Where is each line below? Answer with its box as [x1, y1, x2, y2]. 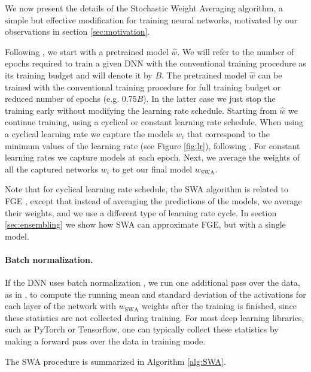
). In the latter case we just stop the [143, 92, 276, 105]
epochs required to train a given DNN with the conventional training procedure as [5, 57, 306, 69]
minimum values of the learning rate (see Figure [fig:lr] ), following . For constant [5, 139, 300, 152]
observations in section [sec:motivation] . [5, 25, 150, 38]
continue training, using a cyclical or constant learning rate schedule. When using [5, 116, 304, 128]
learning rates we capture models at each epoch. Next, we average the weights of [5, 151, 300, 164]
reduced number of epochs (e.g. [5, 92, 120, 105]
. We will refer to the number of [177, 45, 294, 58]
